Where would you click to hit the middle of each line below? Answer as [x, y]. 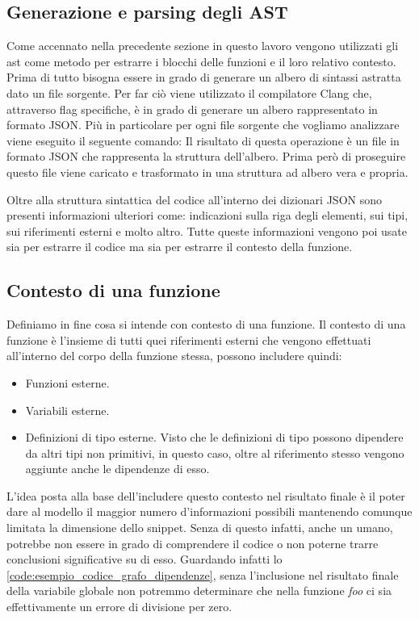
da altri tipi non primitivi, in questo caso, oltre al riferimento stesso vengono [215, 452]
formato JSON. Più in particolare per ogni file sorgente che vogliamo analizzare [203, 125]
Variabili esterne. [67, 410]
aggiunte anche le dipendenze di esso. [117, 469]
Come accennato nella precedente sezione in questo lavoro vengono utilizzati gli [203, 46]
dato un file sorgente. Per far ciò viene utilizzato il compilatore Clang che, [189, 92]
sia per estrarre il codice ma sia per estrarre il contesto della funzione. [180, 247]
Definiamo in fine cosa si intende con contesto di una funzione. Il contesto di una [206, 324]
